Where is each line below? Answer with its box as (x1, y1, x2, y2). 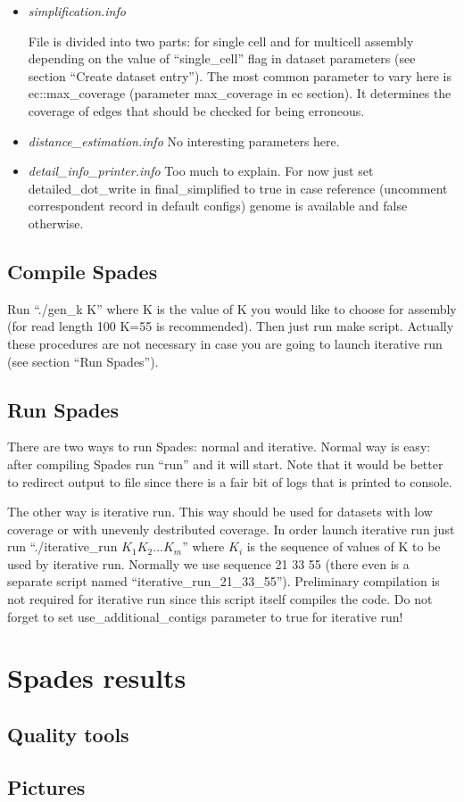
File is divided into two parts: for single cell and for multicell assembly (28, 31, 414, 50)
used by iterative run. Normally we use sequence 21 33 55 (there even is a (7, 554, 410, 573)
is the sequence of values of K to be (246, 537, 441, 556)
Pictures (7, 773, 86, 800)
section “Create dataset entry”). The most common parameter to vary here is (28, 66, 452, 85)
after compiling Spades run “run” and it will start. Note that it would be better (7, 454, 443, 473)
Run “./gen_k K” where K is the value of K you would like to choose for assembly (7, 299, 457, 318)
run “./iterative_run (7, 537, 118, 556)
